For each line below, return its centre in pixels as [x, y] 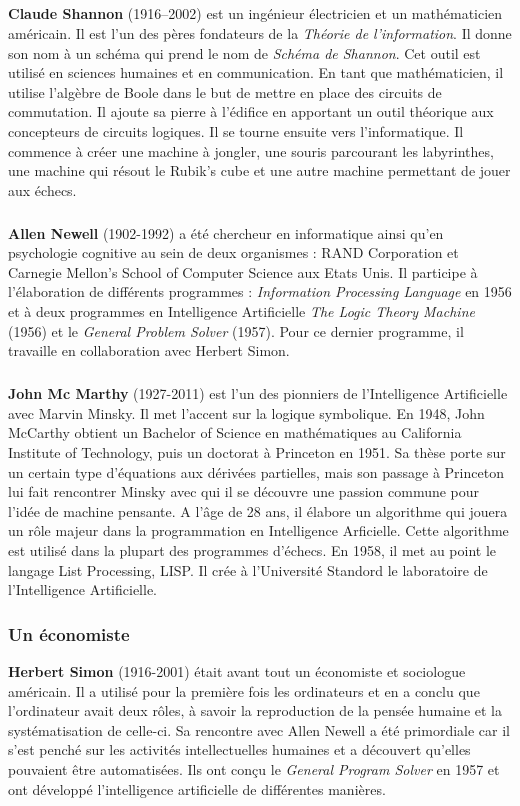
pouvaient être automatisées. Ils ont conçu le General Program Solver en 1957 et [254, 768]
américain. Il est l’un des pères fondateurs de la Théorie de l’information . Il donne [260, 32]
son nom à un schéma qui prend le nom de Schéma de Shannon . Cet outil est [244, 52]
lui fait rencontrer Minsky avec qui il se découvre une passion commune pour [244, 491]
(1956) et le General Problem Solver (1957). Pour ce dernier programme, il [236, 330]
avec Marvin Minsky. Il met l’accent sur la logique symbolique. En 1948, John [246, 412]
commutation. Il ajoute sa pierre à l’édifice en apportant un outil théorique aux [251, 111]
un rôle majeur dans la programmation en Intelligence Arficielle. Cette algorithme [258, 530]
